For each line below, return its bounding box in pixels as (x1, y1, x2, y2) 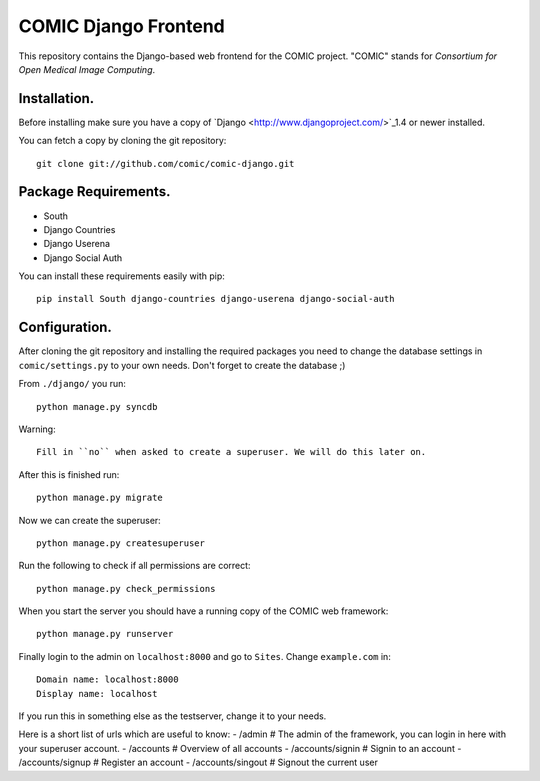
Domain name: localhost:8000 (36, 674, 179, 685)
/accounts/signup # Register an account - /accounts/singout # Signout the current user (18, 756, 379, 769)
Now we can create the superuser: (18, 514, 162, 526)
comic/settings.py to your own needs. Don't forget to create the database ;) (18, 359, 346, 371)
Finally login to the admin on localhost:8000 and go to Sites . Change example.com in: (18, 650, 392, 662)
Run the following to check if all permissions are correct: (18, 560, 251, 572)
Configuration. (18, 319, 112, 336)
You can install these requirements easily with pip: (18, 270, 225, 282)
